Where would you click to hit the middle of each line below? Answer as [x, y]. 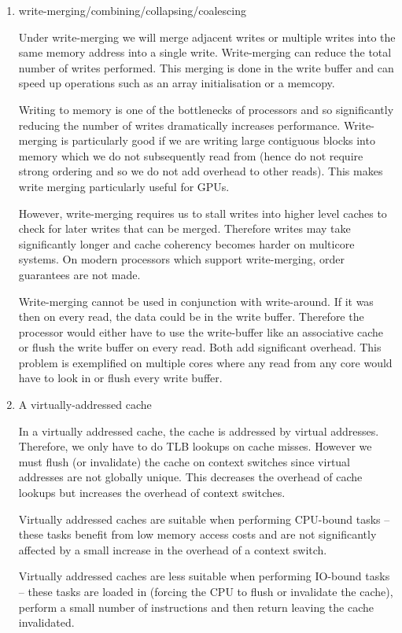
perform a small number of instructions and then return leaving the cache [196, 607]
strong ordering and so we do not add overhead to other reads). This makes [201, 171]
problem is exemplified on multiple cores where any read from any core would [205, 362]
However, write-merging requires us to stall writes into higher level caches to [203, 213]
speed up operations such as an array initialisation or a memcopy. [177, 83]
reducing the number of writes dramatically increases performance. [179, 125]
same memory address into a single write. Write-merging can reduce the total [205, 52]
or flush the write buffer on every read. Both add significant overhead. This [200, 347]
